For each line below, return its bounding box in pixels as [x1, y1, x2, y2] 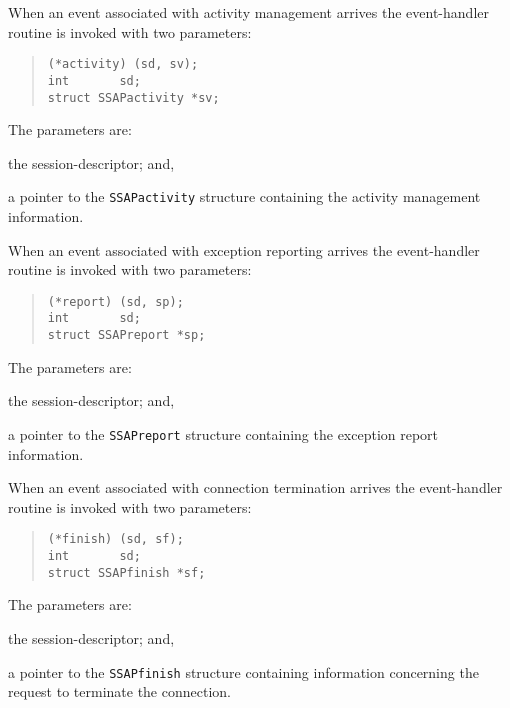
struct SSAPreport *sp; [47, 328, 206, 343]
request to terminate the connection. [8, 681, 231, 702]
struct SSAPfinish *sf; [47, 565, 206, 580]
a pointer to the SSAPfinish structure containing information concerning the [8, 661, 479, 682]
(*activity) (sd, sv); [47, 57, 199, 72]
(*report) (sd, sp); [47, 294, 184, 309]
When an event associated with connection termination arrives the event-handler [8, 477, 503, 498]
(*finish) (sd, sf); [47, 532, 184, 547]
